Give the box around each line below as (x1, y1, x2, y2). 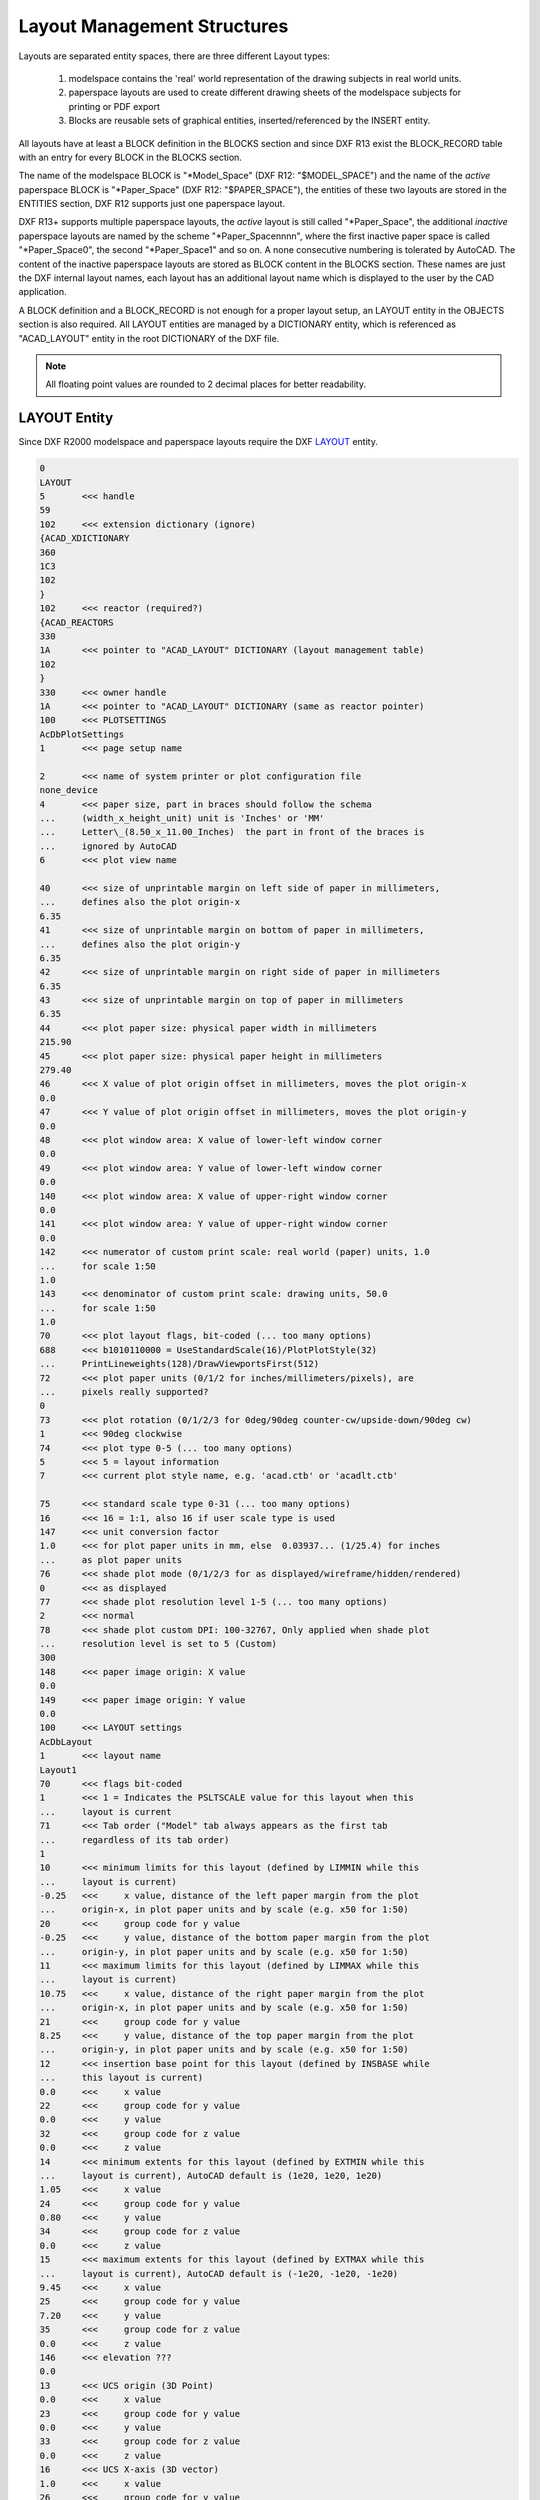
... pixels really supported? (39, 1386, 209, 1398)
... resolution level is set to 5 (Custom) (39, 1638, 277, 1650)
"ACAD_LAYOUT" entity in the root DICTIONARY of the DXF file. (18, 332, 280, 344)
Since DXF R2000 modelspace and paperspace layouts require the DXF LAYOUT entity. (18, 436, 379, 448)
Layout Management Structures (18, 15, 289, 37)
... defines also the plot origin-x (39, 896, 240, 908)
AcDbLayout (39, 1736, 93, 1747)
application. (18, 286, 67, 298)
